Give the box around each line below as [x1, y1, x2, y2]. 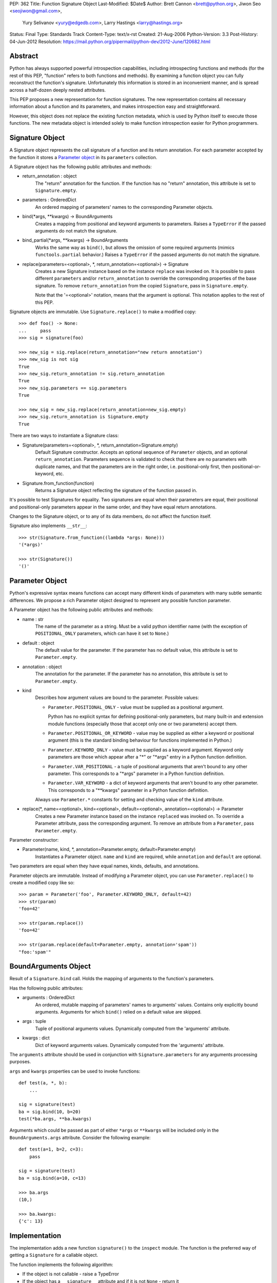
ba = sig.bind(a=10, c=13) [18, 1175, 87, 1181]
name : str [22, 616, 44, 622]
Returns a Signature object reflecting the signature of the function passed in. [35, 487, 197, 493]
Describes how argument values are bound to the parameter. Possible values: [35, 694, 200, 701]
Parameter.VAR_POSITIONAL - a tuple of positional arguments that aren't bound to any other [48, 763, 248, 769]
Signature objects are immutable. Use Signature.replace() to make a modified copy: [9, 308, 196, 315]
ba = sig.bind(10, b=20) [18, 1109, 81, 1115]
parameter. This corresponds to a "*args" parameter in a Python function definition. [48, 770, 225, 776]
